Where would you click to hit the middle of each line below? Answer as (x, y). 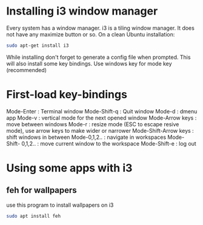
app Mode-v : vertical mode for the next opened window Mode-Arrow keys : (101, 118)
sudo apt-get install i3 (38, 45)
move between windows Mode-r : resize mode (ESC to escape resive (93, 124)
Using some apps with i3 (69, 168)
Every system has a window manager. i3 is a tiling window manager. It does (101, 28)
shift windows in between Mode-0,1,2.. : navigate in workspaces (86, 137)
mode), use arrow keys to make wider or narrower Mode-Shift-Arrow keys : (100, 130)
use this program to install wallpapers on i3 (60, 205)
